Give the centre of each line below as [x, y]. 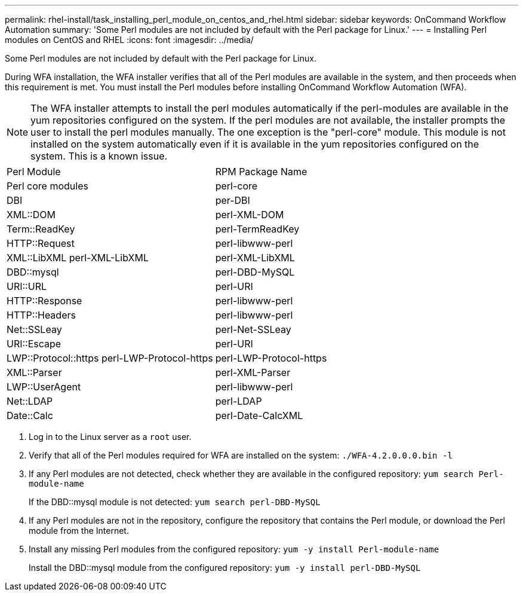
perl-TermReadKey [257, 229]
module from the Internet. [79, 531]
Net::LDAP [30, 401]
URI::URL [27, 286]
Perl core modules [47, 186]
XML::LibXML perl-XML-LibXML [78, 258]
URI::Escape [34, 344]
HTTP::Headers [41, 315]
